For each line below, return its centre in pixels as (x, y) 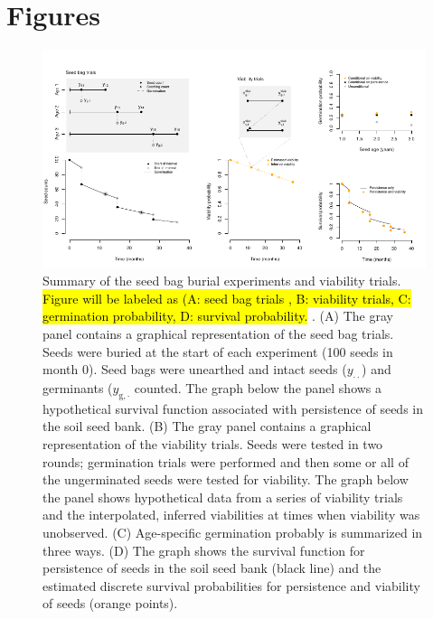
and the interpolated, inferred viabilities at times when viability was (231, 515)
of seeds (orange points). (110, 603)
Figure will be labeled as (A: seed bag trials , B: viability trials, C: (227, 298)
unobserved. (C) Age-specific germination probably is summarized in (233, 532)
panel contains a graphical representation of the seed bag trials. (218, 333)
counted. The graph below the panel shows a (258, 387)
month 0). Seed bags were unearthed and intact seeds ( (195, 369)
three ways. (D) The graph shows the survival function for (204, 550)
